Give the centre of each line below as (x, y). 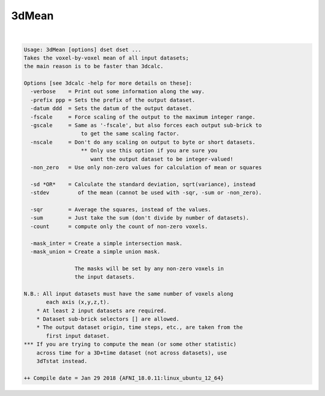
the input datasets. (105, 277)
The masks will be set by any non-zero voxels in (149, 268)
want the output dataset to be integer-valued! (162, 159)
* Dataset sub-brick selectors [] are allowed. (108, 319)
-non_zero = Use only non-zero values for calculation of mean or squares (146, 168)
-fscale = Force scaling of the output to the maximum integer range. (143, 117)
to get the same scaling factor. (130, 134)
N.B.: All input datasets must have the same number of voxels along (128, 294)
